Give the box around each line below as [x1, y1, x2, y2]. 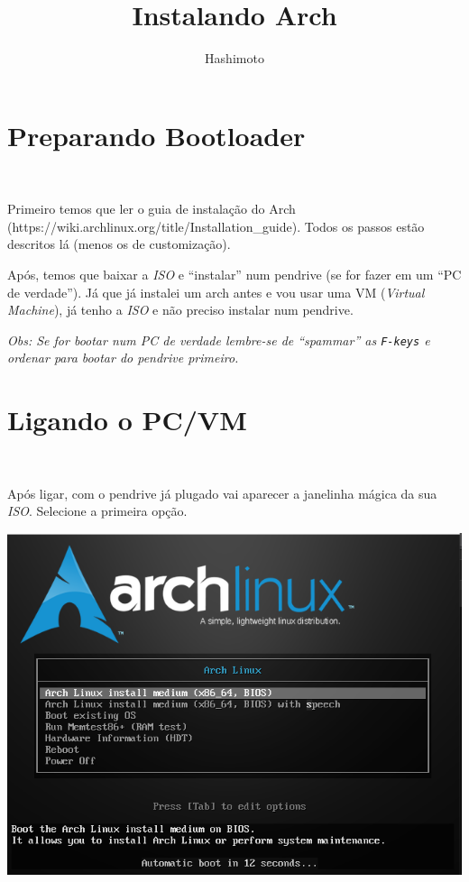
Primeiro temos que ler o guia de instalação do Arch [7, 199, 296, 218]
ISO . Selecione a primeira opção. [7, 501, 188, 520]
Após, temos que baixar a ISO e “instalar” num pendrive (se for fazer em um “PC [7, 265, 462, 284]
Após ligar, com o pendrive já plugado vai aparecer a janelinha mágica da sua [7, 483, 437, 502]
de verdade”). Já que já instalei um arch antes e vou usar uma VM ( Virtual [7, 282, 425, 301]
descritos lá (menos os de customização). [7, 234, 231, 253]
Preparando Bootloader [7, 116, 306, 153]
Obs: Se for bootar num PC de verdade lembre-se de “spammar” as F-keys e [7, 330, 430, 349]
